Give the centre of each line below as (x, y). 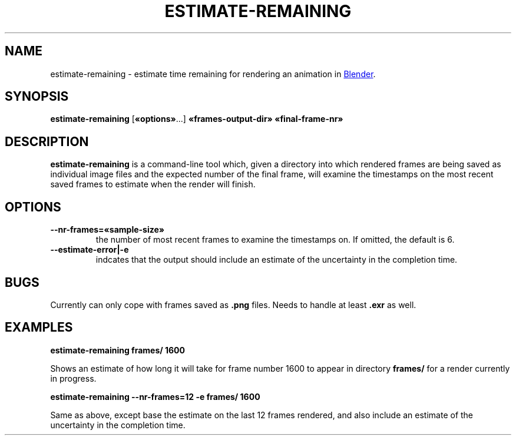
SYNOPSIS (37, 97)
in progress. (73, 378)
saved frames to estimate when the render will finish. (153, 184)
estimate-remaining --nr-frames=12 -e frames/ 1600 (155, 396)
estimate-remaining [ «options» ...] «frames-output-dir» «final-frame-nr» (197, 119)
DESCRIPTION (47, 141)
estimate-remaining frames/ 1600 (118, 350)
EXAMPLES (39, 327)
